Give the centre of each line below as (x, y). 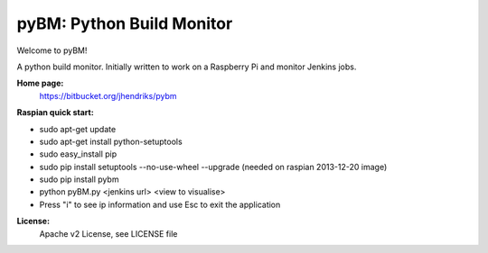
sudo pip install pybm (79, 179)
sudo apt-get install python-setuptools (111, 141)
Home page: (40, 83)
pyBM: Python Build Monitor (125, 23)
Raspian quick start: (55, 113)
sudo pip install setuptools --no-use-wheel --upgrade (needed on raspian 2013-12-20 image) (213, 167)
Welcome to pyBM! (52, 50)
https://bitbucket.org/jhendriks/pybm (108, 95)
